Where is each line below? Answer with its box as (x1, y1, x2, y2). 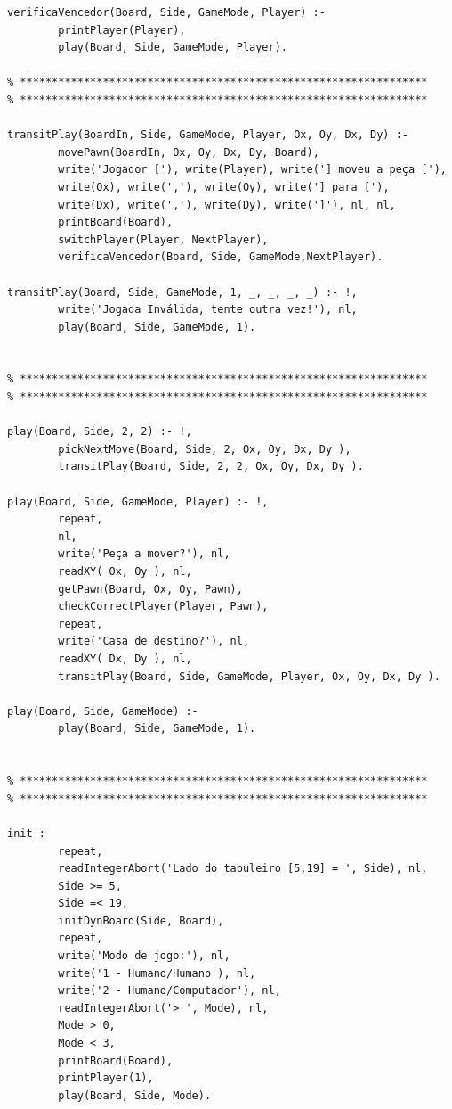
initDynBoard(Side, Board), (58, 914, 224, 927)
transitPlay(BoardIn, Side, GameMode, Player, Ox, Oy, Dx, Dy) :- (7, 128, 409, 142)
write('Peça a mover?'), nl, (58, 547, 230, 561)
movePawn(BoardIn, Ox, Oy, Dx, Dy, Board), (58, 145, 319, 159)
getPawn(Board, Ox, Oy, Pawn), (58, 582, 243, 596)
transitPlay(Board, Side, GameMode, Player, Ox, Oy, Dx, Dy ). (58, 670, 440, 683)
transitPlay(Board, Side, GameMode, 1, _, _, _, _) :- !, (7, 285, 358, 299)
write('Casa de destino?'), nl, (58, 635, 250, 648)
